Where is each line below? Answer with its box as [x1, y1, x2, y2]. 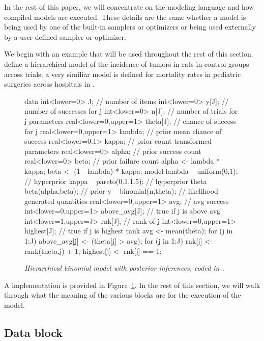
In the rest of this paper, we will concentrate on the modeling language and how [4, 2, 254, 12]
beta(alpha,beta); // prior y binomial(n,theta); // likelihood [24, 186, 218, 196]
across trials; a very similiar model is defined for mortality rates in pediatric [4, 68, 241, 79]
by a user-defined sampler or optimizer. [4, 31, 126, 42]
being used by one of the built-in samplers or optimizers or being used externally [4, 21, 256, 32]
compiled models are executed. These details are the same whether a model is [4, 11, 246, 22]
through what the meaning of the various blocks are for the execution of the [4, 290, 241, 300]
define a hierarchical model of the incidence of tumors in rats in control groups [4, 58, 249, 69]
